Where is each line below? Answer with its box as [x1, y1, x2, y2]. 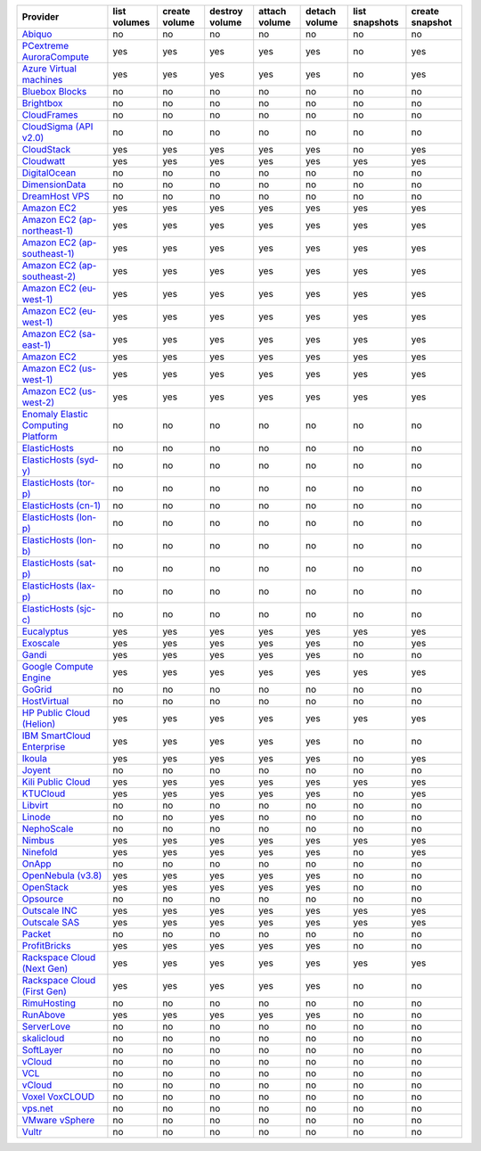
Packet [21, 928, 52, 940]
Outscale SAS [21, 917, 80, 928]
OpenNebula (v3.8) [21, 869, 102, 882]
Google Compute [21, 661, 94, 672]
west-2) [21, 397, 55, 408]
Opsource [21, 892, 64, 905]
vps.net [21, 1102, 53, 1114]
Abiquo [21, 28, 53, 40]
